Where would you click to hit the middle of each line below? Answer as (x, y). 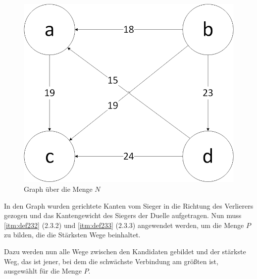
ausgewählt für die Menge (43, 271)
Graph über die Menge (58, 189)
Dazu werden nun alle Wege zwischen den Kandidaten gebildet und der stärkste (125, 251)
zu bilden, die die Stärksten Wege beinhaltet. (72, 235)
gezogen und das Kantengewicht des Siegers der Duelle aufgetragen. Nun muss (123, 215)
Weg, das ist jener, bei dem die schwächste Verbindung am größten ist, (111, 261)
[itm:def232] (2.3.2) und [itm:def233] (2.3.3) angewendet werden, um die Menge (124, 225)
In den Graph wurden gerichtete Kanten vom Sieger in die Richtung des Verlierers (129, 205)
